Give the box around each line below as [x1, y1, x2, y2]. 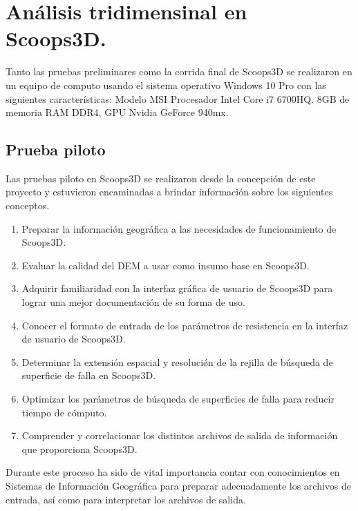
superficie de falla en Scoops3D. [21, 368, 156, 383]
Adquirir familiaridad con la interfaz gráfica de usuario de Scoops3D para [21, 281, 333, 296]
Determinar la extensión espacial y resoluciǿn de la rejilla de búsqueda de [21, 354, 333, 369]
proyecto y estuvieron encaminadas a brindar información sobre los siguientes [6, 184, 333, 199]
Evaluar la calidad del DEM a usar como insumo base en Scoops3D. [21, 258, 310, 272]
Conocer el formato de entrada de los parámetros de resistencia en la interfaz [21, 318, 348, 332]
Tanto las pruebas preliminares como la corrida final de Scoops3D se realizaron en [6, 64, 352, 79]
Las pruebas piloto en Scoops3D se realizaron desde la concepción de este [6, 171, 316, 185]
